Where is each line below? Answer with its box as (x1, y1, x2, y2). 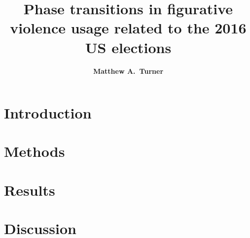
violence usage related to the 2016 (10, 18, 247, 38)
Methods (4, 141, 65, 161)
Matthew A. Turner (93, 65, 164, 76)
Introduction (4, 103, 92, 123)
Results (4, 179, 55, 200)
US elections (85, 37, 172, 57)
